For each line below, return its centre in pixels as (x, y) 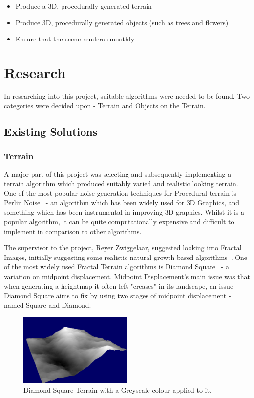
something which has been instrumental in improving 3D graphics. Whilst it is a (124, 212)
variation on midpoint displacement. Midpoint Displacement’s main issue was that (127, 276)
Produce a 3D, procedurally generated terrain (84, 6)
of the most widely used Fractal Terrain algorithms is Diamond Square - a (116, 267)
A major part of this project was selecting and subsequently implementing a (118, 174)
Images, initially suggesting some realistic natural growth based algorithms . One (126, 257)
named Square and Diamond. (48, 305)
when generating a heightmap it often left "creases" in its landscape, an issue (119, 286)
